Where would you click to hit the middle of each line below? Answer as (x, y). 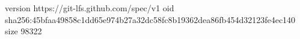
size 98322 (23, 31)
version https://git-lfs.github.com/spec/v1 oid (90, 8)
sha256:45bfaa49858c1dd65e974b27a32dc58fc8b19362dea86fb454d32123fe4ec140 (150, 19)
